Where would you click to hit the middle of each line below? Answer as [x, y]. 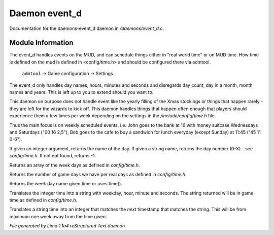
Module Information [41, 43]
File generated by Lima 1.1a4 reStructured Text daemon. [68, 226]
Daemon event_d [46, 13]
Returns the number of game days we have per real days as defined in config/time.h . [98, 174]
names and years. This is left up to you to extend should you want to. [81, 92]
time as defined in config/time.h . [43, 200]
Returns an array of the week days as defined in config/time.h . [75, 165]
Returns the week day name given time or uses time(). [66, 184]
